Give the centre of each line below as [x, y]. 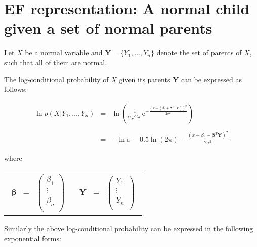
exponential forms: [33, 238]
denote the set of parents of [199, 52]
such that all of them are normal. [56, 62]
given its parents [145, 79]
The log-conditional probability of [56, 79]
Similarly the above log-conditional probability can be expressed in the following [129, 229]
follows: [16, 89]
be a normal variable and [64, 52]
